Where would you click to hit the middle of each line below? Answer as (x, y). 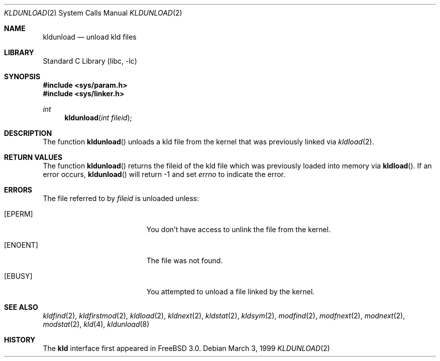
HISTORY (20, 340)
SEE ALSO (21, 307)
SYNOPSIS (22, 76)
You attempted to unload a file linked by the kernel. (231, 292)
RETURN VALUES (33, 157)
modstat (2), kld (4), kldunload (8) (96, 324)
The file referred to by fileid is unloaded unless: (121, 198)
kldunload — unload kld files (90, 37)
